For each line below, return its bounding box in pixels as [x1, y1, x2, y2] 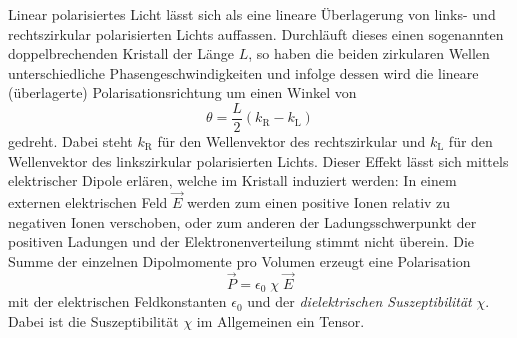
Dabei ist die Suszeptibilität [8, 310, 179, 331]
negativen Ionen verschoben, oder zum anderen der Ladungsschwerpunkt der [8, 211, 477, 232]
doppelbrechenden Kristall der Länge [8, 43, 234, 64]
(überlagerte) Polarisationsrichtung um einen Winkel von [8, 82, 357, 103]
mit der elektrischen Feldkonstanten [8, 291, 227, 312]
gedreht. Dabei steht [8, 131, 133, 152]
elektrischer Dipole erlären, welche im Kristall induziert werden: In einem [8, 170, 457, 191]
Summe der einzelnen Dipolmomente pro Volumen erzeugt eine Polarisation [8, 250, 471, 271]
